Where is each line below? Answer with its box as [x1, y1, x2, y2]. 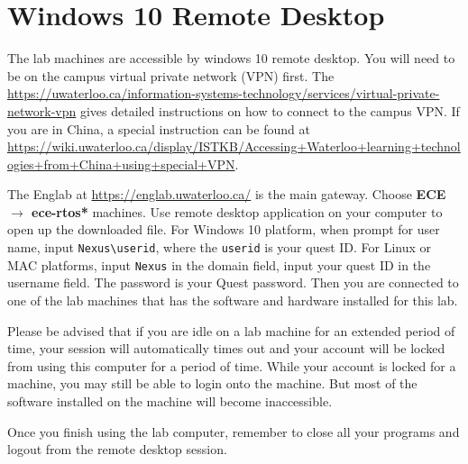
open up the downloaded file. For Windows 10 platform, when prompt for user [7, 220, 440, 239]
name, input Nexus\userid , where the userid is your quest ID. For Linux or [7, 238, 432, 257]
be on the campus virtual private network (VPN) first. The [7, 66, 335, 85]
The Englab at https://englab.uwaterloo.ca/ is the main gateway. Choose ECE [7, 185, 446, 204]
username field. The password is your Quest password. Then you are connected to [7, 273, 459, 292]
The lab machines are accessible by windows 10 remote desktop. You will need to [7, 49, 455, 68]
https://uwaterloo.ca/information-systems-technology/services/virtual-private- [7, 84, 440, 103]
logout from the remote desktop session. [7, 440, 227, 459]
